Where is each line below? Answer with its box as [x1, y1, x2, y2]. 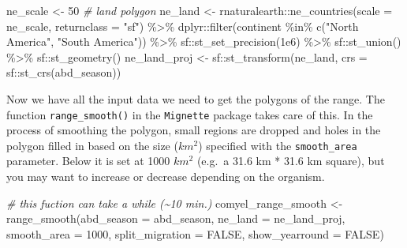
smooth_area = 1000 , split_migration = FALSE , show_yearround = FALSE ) [6, 225, 384, 242]
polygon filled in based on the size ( [6, 137, 178, 153]
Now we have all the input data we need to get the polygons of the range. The [6, 90, 385, 107]
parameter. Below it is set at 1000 [6, 152, 170, 169]
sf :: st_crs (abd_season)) [6, 64, 121, 81]
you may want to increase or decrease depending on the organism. [6, 168, 325, 185]
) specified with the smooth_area [198, 137, 357, 153]
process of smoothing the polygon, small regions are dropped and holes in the [6, 122, 381, 138]
